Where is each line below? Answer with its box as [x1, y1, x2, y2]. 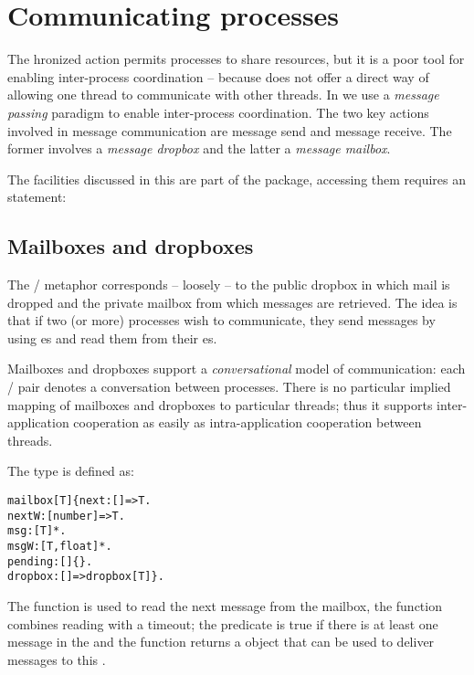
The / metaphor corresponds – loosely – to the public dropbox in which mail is [7, 275, 450, 294]
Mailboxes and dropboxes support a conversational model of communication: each [7, 359, 466, 378]
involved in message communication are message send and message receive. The [7, 121, 452, 140]
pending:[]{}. [7, 554, 93, 568]
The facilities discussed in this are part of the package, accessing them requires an [7, 169, 466, 188]
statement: [7, 187, 67, 206]
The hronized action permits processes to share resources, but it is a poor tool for [7, 49, 465, 69]
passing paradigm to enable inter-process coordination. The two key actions [7, 102, 429, 121]
